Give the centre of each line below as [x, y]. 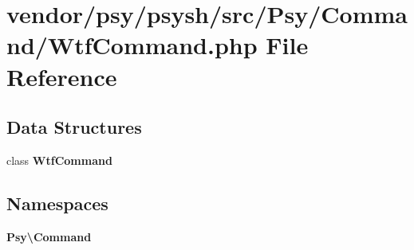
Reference [62, 76]
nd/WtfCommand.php [132, 45]
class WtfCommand [59, 160]
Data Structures [74, 127]
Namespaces [57, 203]
